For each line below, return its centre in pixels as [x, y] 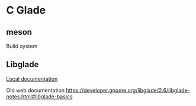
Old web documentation [36, 90]
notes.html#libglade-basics [39, 96]
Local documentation [32, 79]
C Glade [26, 10]
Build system [22, 46]
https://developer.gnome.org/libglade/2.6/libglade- [128, 90]
